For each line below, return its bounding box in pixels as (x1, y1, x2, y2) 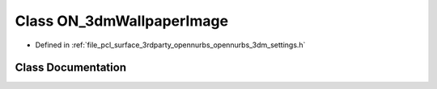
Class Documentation (15, 61, 127, 75)
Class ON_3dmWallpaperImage (15, 12, 229, 30)
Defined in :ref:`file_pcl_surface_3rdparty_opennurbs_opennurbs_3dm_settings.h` (35, 40, 306, 50)
